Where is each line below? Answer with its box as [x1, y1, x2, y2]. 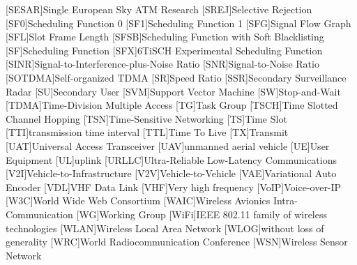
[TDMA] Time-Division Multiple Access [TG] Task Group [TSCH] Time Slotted [6, 98, 338, 112]
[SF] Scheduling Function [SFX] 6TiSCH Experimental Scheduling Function [6, 43, 323, 57]
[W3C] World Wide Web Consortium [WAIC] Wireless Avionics [6, 193, 271, 208]
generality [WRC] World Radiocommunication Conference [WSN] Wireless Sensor [6, 234, 348, 249]
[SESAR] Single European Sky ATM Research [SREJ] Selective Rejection [6, 2, 312, 16]
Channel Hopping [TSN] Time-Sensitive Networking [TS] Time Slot [6, 111, 287, 126]
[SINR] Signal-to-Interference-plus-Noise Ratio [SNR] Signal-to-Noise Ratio [6, 56, 319, 71]
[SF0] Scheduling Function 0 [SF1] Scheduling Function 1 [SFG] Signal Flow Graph [6, 15, 351, 30]
